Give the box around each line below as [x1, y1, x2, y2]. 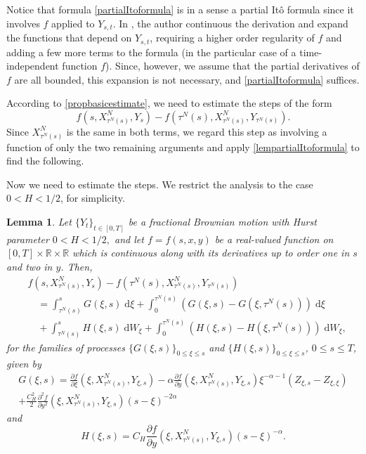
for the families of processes [6, 339, 125, 354]
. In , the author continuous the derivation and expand [112, 15, 348, 30]
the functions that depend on [6, 30, 132, 45]
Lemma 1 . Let [6, 214, 72, 228]
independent [6, 58, 59, 73]
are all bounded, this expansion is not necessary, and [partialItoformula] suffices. [14, 72, 360, 86]
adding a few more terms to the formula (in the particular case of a [6, 44, 296, 59]
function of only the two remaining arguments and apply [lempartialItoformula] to [6, 139, 360, 154]
